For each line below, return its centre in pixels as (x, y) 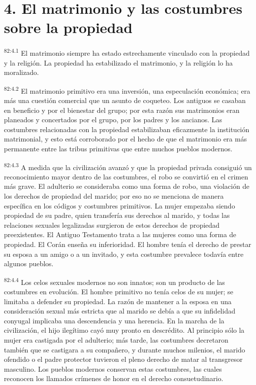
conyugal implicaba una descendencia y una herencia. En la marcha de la (114, 320)
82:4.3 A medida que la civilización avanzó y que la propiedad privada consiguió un (128, 166)
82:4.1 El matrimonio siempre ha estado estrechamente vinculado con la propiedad (127, 52)
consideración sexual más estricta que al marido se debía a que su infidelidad (120, 311)
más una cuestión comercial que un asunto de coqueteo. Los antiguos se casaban (125, 100)
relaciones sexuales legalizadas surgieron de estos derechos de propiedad (112, 225)
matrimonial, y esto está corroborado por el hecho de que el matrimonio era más (126, 139)
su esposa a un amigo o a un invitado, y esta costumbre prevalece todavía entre (124, 254)
